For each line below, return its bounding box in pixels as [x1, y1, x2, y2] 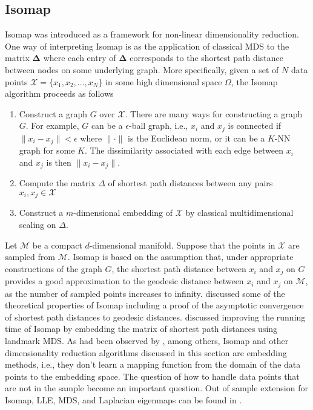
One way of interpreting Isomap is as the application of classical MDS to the [5, 39, 289, 52]
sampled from [5, 250, 55, 263]
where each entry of [43, 51, 116, 64]
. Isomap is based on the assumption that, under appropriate [67, 250, 294, 263]
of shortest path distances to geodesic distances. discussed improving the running [5, 310, 306, 323]
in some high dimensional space [105, 75, 222, 88]
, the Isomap [231, 75, 278, 88]
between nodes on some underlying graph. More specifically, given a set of [5, 63, 279, 76]
